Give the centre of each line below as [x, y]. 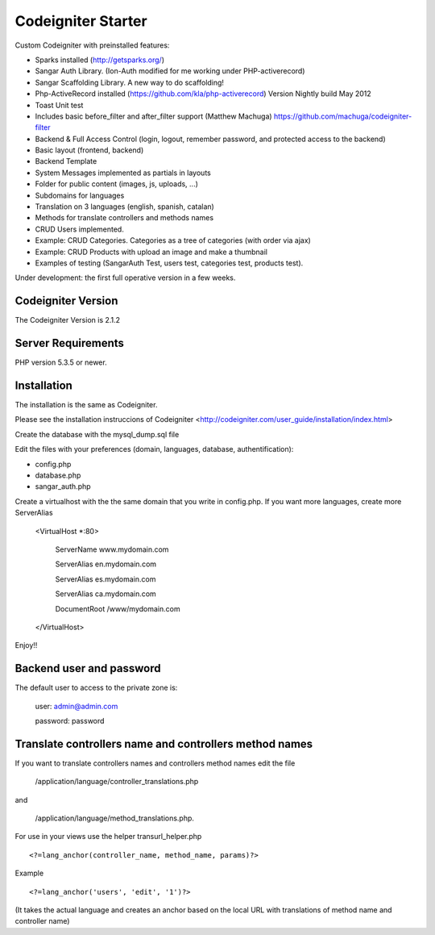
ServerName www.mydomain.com [112, 549]
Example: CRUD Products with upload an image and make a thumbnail [151, 252]
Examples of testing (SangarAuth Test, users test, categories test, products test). [169, 263]
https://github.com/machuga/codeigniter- [343, 116]
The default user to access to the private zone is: [96, 688]
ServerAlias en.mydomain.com [106, 564]
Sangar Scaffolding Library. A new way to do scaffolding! [130, 82]
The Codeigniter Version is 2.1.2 [68, 320]
